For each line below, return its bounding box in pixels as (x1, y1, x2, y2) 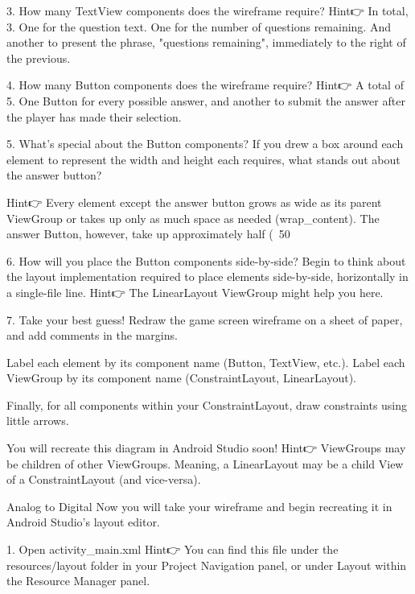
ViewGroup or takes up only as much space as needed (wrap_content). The (6, 209, 380, 226)
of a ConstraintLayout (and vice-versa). (6, 471, 201, 488)
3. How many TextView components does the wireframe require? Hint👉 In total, (6, 2, 409, 19)
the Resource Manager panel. (6, 572, 150, 589)
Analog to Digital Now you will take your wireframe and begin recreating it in (6, 497, 392, 514)
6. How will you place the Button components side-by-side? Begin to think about (6, 252, 406, 269)
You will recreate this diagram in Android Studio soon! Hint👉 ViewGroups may (6, 439, 406, 456)
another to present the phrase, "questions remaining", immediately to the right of (6, 34, 406, 51)
